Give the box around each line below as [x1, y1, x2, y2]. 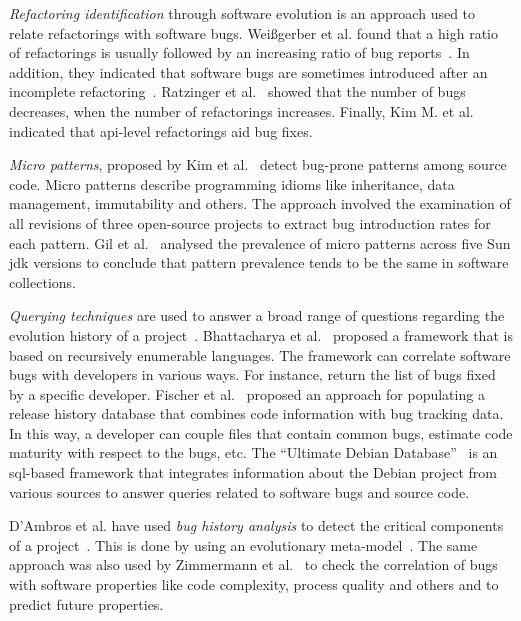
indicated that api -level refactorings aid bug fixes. [9, 120, 313, 141]
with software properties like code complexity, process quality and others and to [9, 574, 499, 595]
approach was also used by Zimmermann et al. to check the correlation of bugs [9, 554, 498, 575]
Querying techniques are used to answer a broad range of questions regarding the [9, 305, 505, 326]
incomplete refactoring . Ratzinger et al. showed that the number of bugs [9, 81, 466, 102]
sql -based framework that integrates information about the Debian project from [9, 462, 497, 483]
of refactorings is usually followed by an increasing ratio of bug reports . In [9, 42, 470, 63]
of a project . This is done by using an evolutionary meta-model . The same [9, 534, 478, 555]
